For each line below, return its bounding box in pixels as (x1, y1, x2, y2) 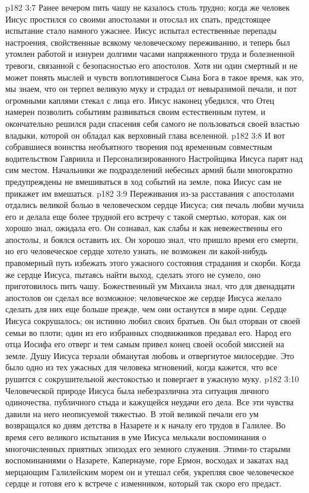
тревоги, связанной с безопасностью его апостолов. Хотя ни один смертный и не (5, 59, 298, 71)
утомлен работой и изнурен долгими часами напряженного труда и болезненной (5, 47, 295, 60)
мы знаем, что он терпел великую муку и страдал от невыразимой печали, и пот (5, 82, 297, 95)
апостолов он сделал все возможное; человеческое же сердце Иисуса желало (5, 291, 282, 303)
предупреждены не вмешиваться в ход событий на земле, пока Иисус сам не (5, 175, 282, 187)
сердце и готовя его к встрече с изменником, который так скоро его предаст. (5, 477, 282, 489)
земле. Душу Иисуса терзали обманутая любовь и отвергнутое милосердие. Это (5, 349, 294, 361)
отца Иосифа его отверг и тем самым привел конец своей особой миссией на (5, 338, 284, 350)
